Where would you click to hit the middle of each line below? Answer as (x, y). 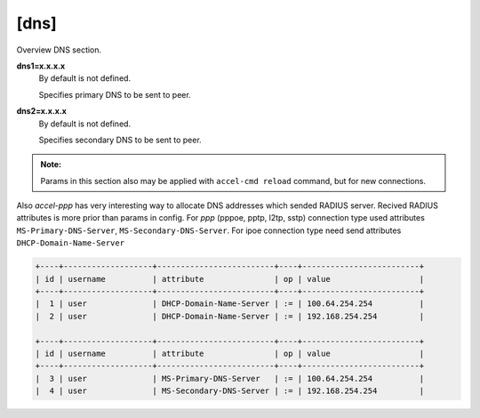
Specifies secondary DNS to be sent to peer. (120, 140)
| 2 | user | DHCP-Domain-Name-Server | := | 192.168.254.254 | (230, 316)
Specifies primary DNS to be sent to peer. (115, 94)
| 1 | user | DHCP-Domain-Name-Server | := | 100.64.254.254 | (230, 304)
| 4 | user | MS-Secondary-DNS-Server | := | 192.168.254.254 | (230, 391)
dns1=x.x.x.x (41, 66)
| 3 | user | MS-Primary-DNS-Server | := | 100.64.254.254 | (230, 378)
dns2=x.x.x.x (41, 111)
